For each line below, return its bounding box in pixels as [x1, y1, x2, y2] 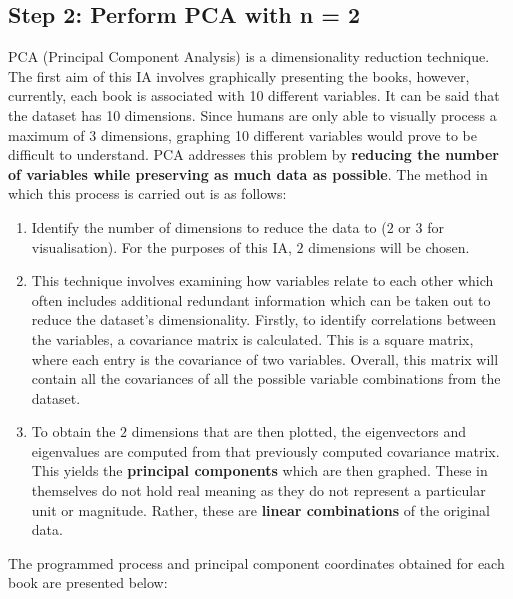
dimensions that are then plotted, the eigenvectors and [131, 421, 467, 442]
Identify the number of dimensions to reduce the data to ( [31, 216, 387, 237]
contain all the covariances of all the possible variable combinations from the [31, 368, 501, 389]
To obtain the [31, 421, 116, 442]
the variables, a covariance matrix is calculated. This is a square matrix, [31, 328, 474, 349]
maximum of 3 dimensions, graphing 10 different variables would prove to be [8, 124, 477, 145]
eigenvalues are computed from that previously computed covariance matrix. [31, 440, 500, 461]
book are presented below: [8, 572, 168, 593]
